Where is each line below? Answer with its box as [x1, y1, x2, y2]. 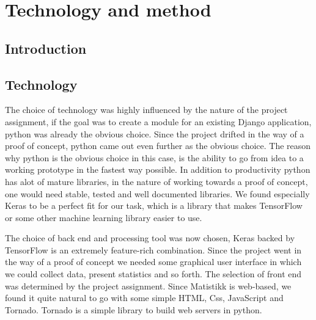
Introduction [5, 38, 87, 57]
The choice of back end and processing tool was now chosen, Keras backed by [5, 231, 295, 244]
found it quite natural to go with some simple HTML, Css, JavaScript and [5, 291, 284, 304]
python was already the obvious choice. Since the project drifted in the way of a [5, 127, 304, 140]
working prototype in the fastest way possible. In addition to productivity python [5, 163, 310, 176]
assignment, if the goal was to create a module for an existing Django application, [5, 115, 312, 128]
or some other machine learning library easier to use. [5, 211, 202, 224]
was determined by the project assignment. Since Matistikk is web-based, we [5, 279, 292, 292]
